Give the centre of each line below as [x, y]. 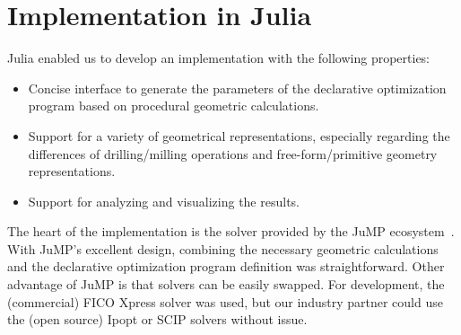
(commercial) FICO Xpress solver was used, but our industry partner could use [225, 301]
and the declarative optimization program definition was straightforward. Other [226, 266]
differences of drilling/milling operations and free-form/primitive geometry [233, 153]
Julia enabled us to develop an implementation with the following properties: [219, 58]
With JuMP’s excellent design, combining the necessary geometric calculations [223, 248]
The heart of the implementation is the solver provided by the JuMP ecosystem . [231, 231]
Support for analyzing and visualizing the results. [164, 201]
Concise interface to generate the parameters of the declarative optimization [237, 88]
